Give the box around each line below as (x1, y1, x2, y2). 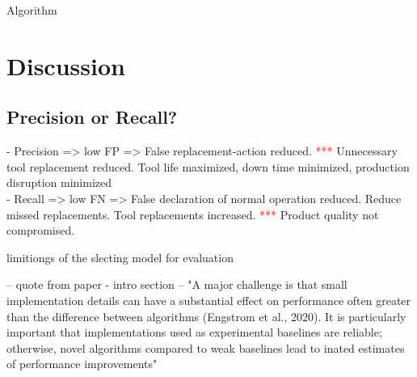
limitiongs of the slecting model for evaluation (6, 248, 234, 265)
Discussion (6, 49, 125, 82)
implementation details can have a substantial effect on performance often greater (6, 291, 411, 308)
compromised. (6, 222, 75, 239)
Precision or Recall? (6, 104, 178, 129)
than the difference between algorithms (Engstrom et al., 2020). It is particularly (6, 307, 406, 324)
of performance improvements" (6, 355, 158, 372)
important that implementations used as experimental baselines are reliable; (6, 324, 382, 341)
